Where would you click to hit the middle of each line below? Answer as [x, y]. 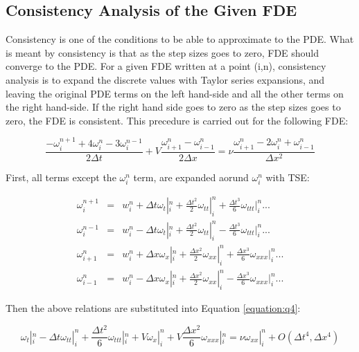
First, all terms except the [61, 177]
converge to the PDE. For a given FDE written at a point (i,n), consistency [166, 66]
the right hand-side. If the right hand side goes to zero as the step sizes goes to [173, 107]
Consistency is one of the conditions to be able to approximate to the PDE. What [180, 39]
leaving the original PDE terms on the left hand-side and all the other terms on [175, 93]
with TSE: [288, 177]
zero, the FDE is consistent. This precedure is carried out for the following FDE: [177, 120]
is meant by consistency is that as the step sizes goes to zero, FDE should [163, 52]
